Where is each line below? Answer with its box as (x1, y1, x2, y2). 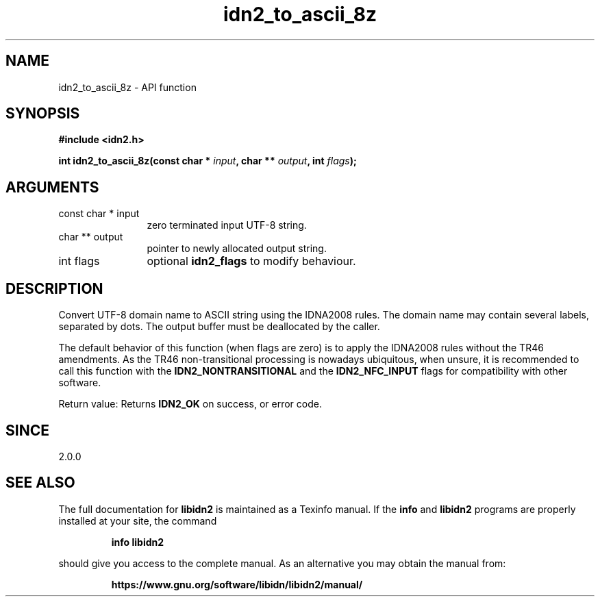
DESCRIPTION (5, 279, 103, 297)
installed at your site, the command (58, 514, 217, 527)
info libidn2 (111, 536, 164, 548)
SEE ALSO (5, 474, 75, 492)
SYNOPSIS (5, 105, 80, 123)
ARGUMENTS (5, 178, 99, 196)
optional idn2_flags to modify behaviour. (147, 254, 356, 268)
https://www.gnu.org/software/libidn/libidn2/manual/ (111, 578, 363, 590)
